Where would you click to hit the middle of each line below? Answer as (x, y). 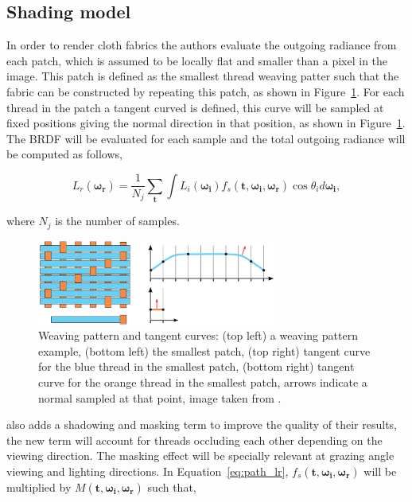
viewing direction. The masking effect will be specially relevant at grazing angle (200, 455)
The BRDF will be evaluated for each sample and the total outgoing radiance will (206, 138)
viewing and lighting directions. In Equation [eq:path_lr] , (148, 471)
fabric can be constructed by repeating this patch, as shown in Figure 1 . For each (206, 91)
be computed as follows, (64, 154)
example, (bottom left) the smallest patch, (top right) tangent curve (204, 350)
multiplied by (39, 487)
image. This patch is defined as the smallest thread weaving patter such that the (203, 76)
